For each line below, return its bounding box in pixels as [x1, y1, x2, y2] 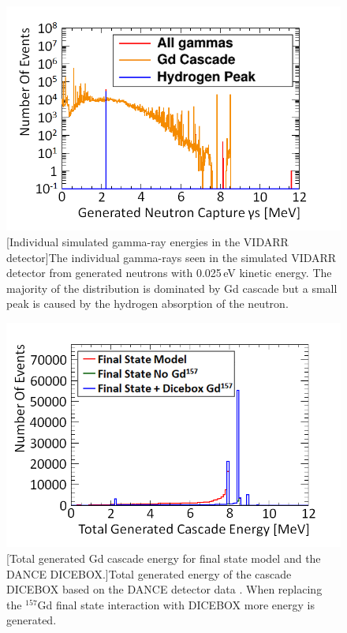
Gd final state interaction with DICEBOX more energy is [37, 596, 315, 612]
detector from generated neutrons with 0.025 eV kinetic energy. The [6, 264, 332, 281]
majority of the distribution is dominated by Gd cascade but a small [6, 279, 338, 296]
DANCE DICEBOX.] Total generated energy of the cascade [6, 565, 292, 582]
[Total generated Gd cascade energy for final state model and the [6, 549, 321, 566]
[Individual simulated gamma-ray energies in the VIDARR [6, 234, 289, 249]
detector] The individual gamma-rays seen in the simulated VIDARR [6, 249, 337, 265]
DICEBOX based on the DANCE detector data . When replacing [6, 581, 323, 597]
